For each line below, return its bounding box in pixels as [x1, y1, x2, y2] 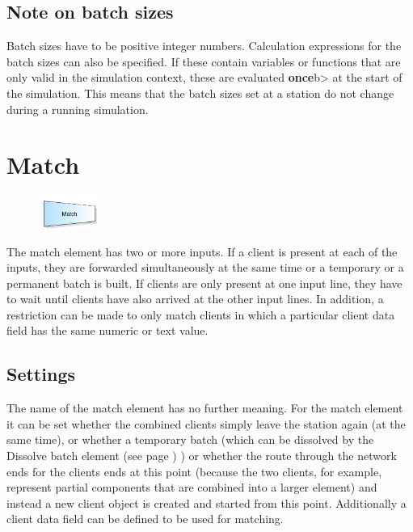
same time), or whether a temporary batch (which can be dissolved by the [6, 431, 374, 448]
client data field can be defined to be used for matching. [6, 510, 284, 527]
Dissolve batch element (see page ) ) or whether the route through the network [6, 447, 397, 464]
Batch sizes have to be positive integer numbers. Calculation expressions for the [6, 37, 402, 54]
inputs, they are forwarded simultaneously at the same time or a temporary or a [6, 259, 404, 276]
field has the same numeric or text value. [6, 322, 209, 339]
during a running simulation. [6, 100, 149, 117]
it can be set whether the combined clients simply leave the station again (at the [6, 415, 406, 432]
